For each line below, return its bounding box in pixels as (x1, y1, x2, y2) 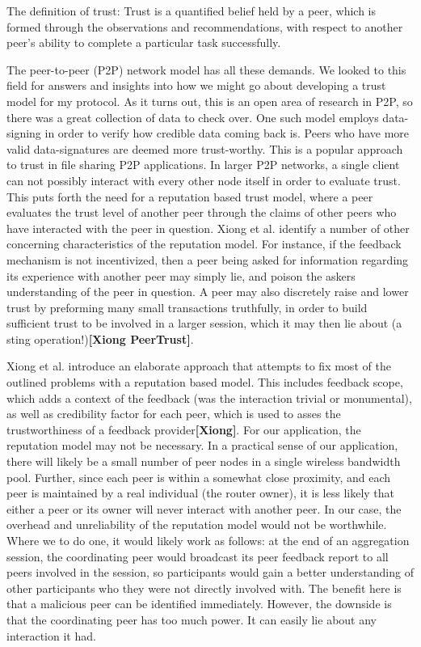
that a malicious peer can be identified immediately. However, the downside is (6, 595, 392, 612)
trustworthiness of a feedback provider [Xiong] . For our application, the (6, 421, 361, 438)
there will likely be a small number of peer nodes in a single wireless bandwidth (6, 453, 401, 470)
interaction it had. (6, 627, 96, 644)
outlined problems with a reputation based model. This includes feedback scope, (6, 374, 403, 391)
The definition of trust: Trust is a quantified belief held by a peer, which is (6, 2, 377, 19)
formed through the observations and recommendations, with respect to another (6, 18, 403, 35)
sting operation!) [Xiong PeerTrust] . (6, 330, 194, 347)
